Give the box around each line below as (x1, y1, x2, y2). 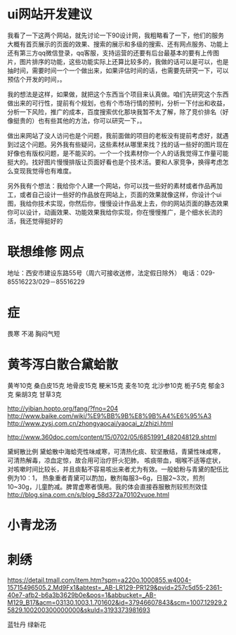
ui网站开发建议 (7, 6, 93, 23)
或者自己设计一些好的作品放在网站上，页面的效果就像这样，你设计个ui (19, 190, 222, 199)
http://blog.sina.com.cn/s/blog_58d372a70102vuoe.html (7, 490, 170, 498)
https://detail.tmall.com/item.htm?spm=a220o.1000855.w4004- (7, 575, 192, 584)
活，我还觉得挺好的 (7, 216, 63, 225)
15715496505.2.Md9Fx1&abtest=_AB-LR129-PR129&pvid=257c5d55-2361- (7, 583, 223, 591)
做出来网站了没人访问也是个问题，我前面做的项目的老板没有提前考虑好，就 (7, 131, 223, 139)
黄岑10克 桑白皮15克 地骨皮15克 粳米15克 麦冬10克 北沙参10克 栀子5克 (7, 381, 207, 389)
